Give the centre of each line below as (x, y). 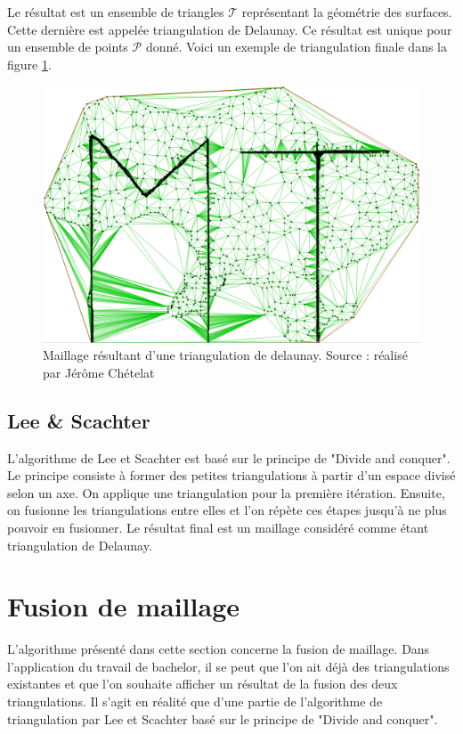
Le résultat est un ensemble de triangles (116, 12)
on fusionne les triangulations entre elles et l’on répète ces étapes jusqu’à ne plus (227, 510)
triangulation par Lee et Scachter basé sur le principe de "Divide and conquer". (223, 718)
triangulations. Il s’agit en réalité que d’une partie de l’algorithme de (195, 701)
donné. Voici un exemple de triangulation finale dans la (296, 47)
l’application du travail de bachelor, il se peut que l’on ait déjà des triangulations (228, 666)
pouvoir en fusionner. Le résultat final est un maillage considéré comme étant (218, 527)
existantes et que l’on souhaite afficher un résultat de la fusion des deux (203, 684)
